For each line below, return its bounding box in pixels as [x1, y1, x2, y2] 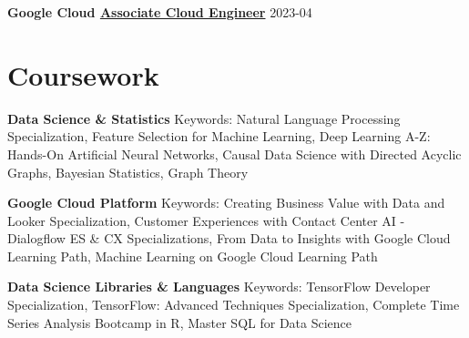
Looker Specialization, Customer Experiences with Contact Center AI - [7, 210, 405, 230]
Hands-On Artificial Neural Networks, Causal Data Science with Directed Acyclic [7, 144, 462, 163]
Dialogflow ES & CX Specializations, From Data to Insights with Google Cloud [7, 229, 451, 248]
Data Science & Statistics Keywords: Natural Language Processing [7, 108, 401, 128]
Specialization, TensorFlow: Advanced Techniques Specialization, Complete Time [7, 295, 460, 314]
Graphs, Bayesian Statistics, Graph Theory [7, 162, 249, 181]
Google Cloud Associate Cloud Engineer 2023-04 [7, 3, 312, 21]
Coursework [7, 56, 159, 93]
